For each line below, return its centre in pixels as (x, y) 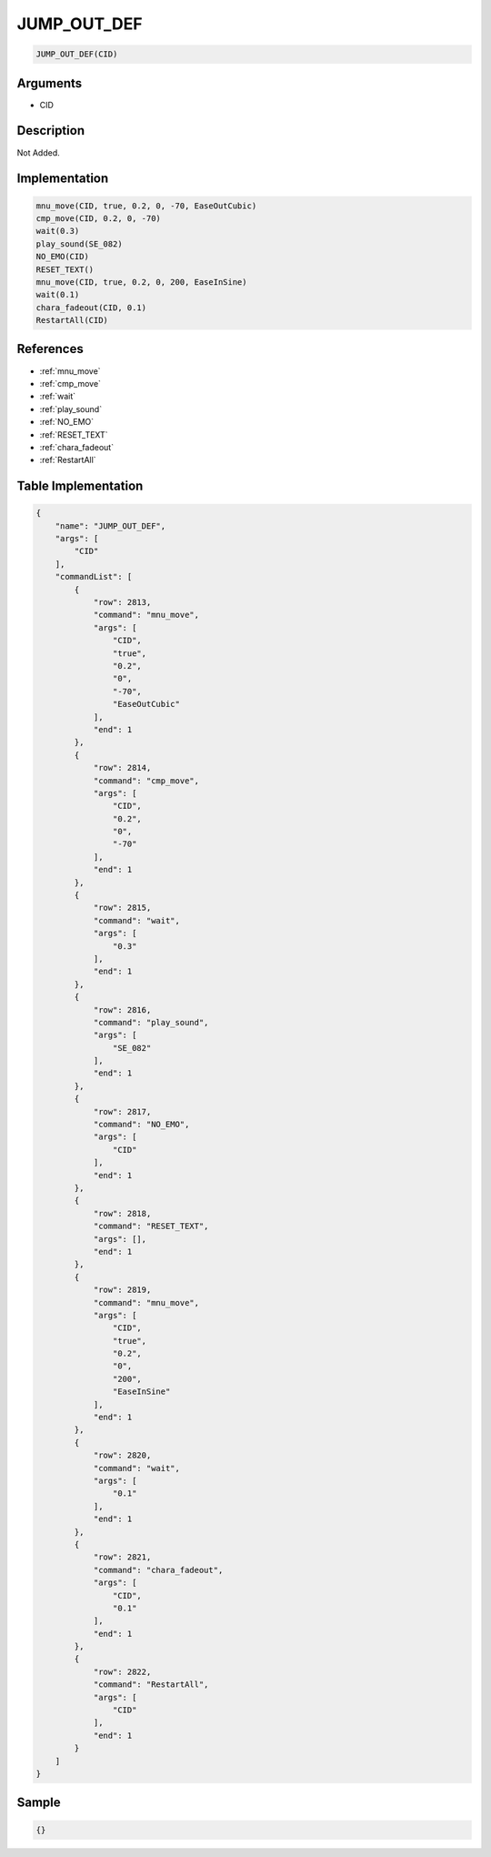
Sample (39, 1803)
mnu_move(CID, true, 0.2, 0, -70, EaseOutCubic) (146, 206)
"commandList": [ (94, 577)
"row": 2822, (122, 1671)
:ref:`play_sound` (71, 409)
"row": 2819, (122, 1290)
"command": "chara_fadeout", (158, 1570)
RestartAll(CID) (72, 320)
